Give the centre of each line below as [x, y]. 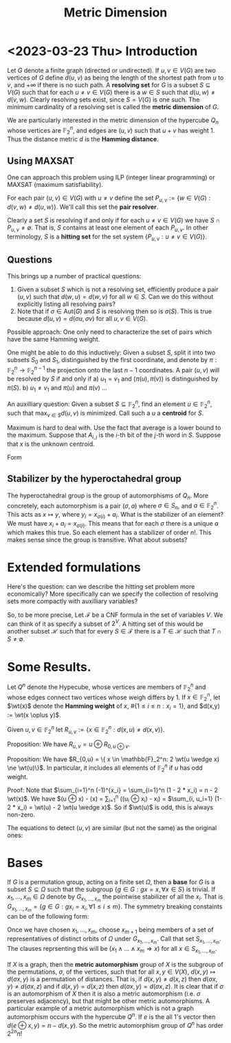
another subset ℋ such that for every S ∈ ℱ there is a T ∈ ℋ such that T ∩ [114, 631]
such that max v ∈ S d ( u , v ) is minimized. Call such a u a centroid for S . [106, 414]
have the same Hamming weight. [54, 339]
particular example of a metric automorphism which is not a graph [101, 1009]
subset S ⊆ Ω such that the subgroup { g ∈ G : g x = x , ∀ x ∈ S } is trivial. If [111, 889]
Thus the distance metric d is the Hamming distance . [83, 139]
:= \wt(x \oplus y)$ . [34, 715]
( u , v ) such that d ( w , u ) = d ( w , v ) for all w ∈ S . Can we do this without [115, 297]
